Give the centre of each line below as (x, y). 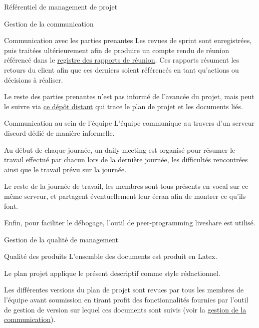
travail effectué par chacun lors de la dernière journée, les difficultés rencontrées (126, 159)
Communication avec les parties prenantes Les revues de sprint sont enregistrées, (128, 40)
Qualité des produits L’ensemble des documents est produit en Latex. (111, 256)
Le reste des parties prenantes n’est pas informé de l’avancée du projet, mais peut (129, 96)
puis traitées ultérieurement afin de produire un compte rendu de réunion (117, 50)
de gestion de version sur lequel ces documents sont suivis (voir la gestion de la (125, 309)
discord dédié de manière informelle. (59, 132)
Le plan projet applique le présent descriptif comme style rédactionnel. (112, 273)
